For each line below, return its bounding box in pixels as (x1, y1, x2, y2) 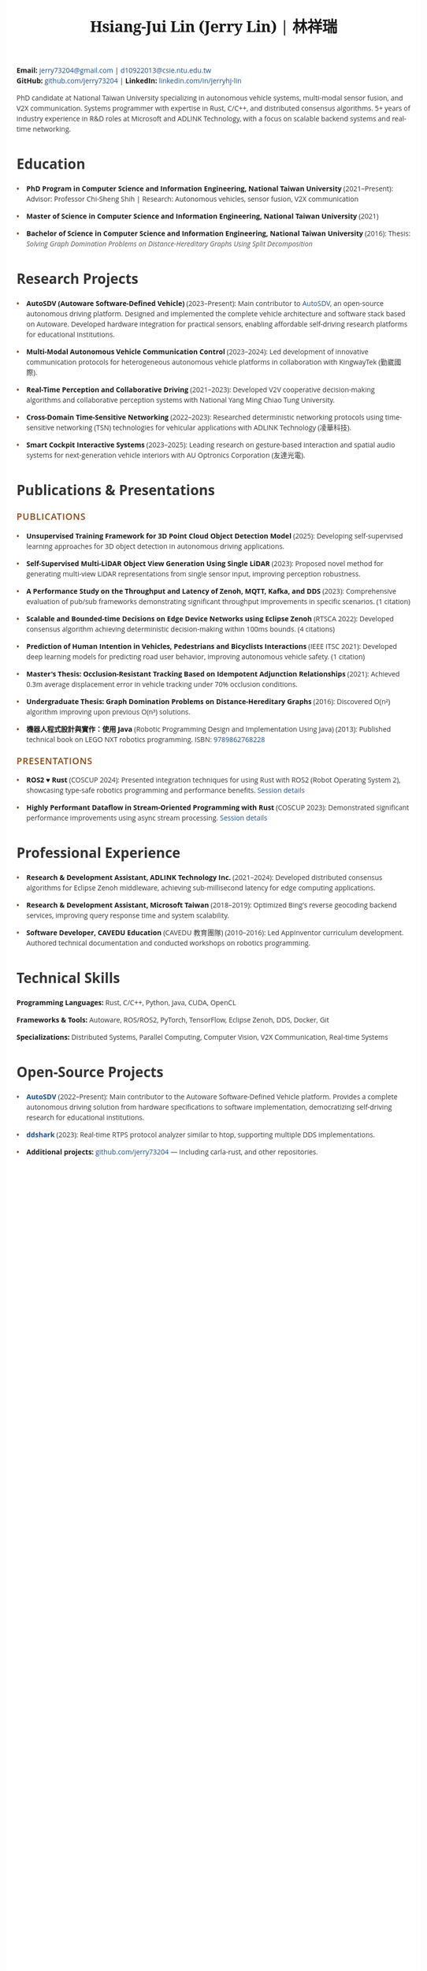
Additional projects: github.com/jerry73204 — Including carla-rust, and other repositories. (26, 1146, 318, 1157)
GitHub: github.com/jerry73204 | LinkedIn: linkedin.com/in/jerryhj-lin (17, 76, 242, 86)
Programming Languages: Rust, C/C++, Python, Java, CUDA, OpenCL (17, 997, 236, 1008)
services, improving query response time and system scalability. (26, 910, 229, 920)
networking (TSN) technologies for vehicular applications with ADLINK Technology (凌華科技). (56, 423, 351, 433)
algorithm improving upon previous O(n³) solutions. (26, 706, 191, 717)
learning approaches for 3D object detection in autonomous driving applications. (26, 541, 284, 551)
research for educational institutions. (26, 1112, 145, 1123)
